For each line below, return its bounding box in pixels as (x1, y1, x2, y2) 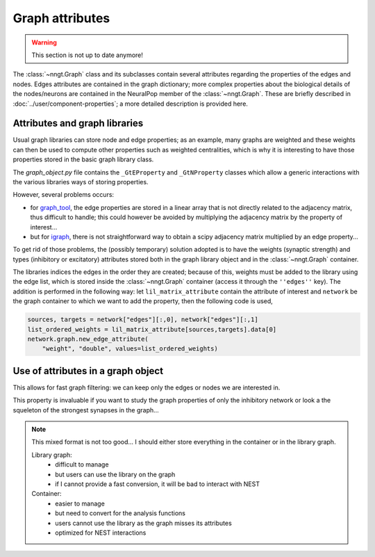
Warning (31, 38, 57, 47)
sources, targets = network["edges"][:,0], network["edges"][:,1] (27, 316, 258, 323)
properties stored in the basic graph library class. (12, 155, 154, 163)
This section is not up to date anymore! (31, 51, 144, 59)
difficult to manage (55, 460, 109, 469)
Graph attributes (12, 10, 110, 26)
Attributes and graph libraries (12, 118, 144, 129)
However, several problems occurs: (12, 191, 115, 199)
